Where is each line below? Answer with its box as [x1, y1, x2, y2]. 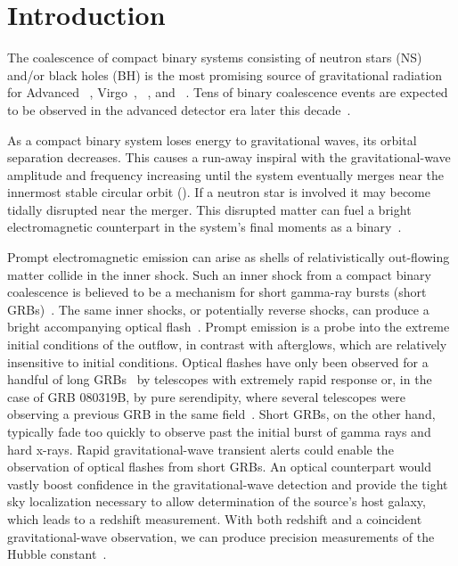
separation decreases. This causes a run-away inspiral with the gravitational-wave [7, 148, 451, 167]
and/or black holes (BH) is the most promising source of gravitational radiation [7, 65, 443, 84]
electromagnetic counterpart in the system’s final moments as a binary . [7, 217, 402, 236]
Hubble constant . [7, 545, 107, 563]
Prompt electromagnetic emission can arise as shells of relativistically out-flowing [7, 248, 450, 267]
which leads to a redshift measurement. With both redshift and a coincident [7, 509, 422, 528]
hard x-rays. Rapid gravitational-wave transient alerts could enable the [7, 439, 394, 458]
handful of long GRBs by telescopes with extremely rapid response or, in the [7, 370, 432, 389]
